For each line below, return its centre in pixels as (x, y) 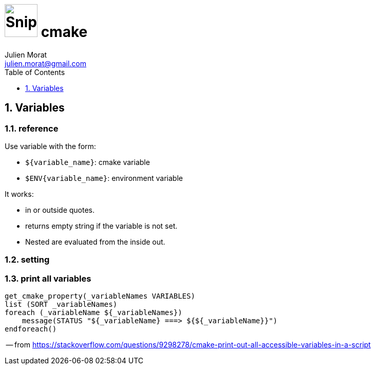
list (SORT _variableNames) (61, 305)
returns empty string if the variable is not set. (101, 226)
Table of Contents (35, 72)
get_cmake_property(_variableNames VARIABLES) (100, 296)
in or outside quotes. (60, 210)
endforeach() (31, 329)
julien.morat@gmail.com (45, 63)
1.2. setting (27, 260)
